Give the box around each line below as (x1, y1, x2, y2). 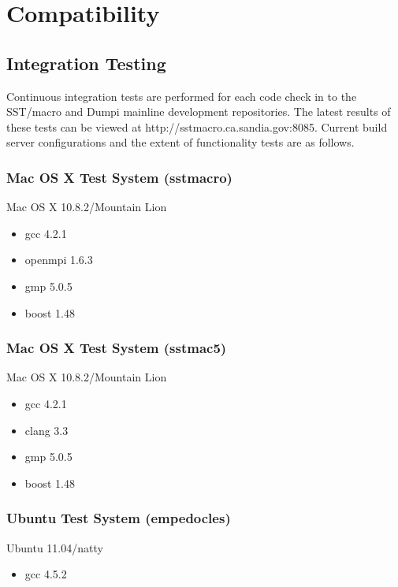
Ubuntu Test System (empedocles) (6, 508, 231, 528)
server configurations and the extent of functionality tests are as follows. (6, 134, 355, 150)
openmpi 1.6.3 (24, 251, 93, 268)
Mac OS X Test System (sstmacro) (6, 167, 232, 187)
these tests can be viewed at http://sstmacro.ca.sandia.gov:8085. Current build (6, 118, 388, 135)
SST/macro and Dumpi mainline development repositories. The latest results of (6, 103, 391, 120)
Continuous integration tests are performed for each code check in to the (6, 87, 357, 104)
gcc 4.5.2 (24, 566, 67, 582)
